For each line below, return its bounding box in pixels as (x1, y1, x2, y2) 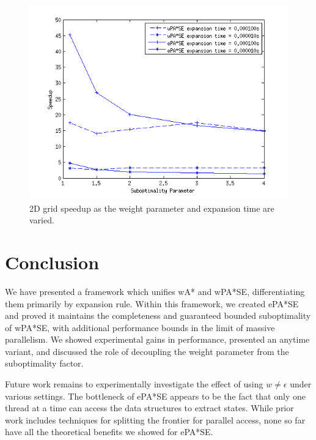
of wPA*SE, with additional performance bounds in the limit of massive (5, 321, 275, 334)
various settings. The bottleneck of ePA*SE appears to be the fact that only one (5, 389, 306, 402)
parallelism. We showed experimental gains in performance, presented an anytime (5, 333, 310, 346)
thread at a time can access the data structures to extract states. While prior (5, 401, 294, 414)
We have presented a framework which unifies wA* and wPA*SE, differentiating (5, 285, 305, 297)
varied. (29, 214, 54, 226)
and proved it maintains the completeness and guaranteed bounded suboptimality (5, 309, 311, 322)
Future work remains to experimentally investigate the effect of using (5, 378, 263, 390)
